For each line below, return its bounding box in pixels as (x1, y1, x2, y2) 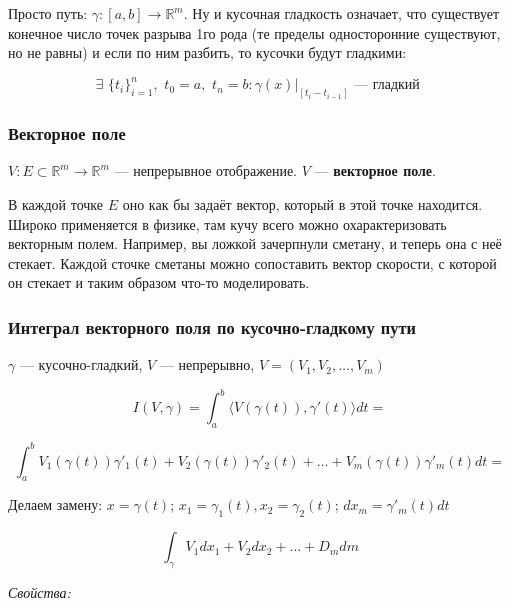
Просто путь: (8, 3, 88, 23)
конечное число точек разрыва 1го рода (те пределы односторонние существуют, (8, 22, 501, 43)
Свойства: (8, 581, 71, 602)
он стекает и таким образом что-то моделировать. (8, 272, 310, 293)
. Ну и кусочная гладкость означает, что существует (183, 3, 500, 23)
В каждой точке (8, 193, 104, 214)
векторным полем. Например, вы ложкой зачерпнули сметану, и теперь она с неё (8, 233, 502, 254)
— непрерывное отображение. (114, 160, 297, 181)
